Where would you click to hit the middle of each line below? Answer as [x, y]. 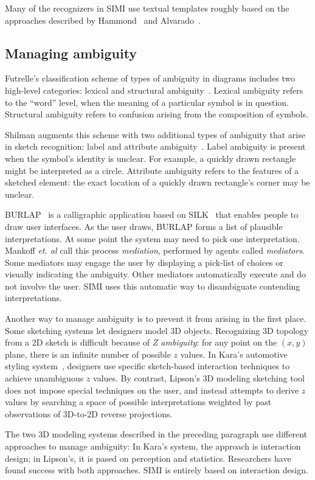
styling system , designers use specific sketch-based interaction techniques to [147, 366]
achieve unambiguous [44, 378]
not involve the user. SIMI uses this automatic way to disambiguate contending [153, 286]
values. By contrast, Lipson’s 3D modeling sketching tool [199, 378]
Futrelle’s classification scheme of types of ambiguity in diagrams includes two [150, 78]
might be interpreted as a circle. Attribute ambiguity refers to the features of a [152, 170]
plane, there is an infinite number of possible [88, 354]
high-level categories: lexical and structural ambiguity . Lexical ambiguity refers [154, 90]
